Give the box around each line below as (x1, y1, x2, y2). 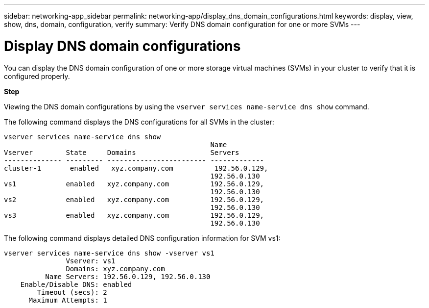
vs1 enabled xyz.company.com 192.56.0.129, (4, 180, 264, 188)
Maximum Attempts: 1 (28, 296, 107, 304)
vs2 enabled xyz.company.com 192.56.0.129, (4, 195, 264, 204)
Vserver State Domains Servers (4, 148, 239, 156)
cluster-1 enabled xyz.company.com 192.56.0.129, (4, 164, 268, 172)
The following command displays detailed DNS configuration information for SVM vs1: (4, 233, 281, 242)
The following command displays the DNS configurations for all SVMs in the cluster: (4, 117, 274, 126)
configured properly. (4, 72, 70, 80)
